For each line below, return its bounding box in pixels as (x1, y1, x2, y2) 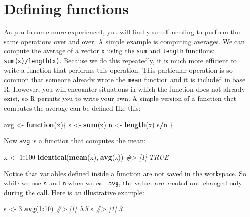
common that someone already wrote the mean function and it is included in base (4, 74, 246, 84)
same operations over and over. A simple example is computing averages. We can (4, 36, 245, 46)
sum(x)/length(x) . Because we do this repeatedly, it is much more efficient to (4, 55, 237, 65)
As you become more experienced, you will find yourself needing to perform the (4, 27, 240, 37)
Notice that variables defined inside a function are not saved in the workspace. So (4, 168, 246, 178)
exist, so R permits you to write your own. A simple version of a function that (4, 93, 237, 103)
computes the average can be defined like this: (4, 103, 141, 113)
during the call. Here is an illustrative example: (4, 187, 144, 197)
